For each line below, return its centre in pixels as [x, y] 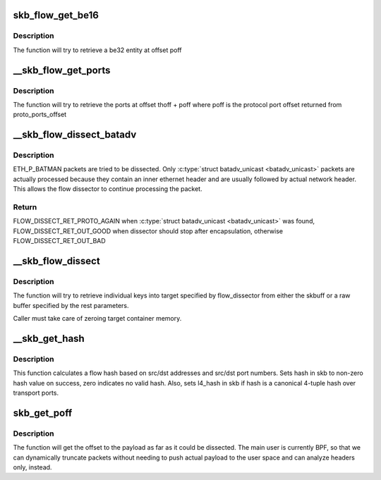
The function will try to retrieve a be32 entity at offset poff [97, 50]
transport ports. [36, 393]
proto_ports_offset [40, 115]
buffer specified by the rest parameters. [71, 305]
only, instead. [32, 467]
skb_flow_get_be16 [56, 15]
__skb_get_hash [49, 338]
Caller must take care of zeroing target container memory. [97, 319]
